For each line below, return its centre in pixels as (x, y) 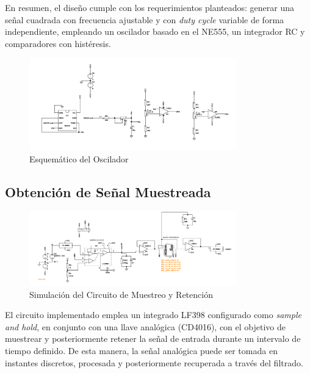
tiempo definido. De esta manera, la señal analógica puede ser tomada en (141, 350)
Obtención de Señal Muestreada (108, 191)
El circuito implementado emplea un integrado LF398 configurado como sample (153, 315)
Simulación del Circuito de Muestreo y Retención (121, 294)
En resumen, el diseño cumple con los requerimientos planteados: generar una (150, 7)
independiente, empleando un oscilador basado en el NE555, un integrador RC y (155, 31)
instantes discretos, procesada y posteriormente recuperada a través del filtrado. (154, 362)
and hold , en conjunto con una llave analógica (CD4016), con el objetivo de (145, 326)
